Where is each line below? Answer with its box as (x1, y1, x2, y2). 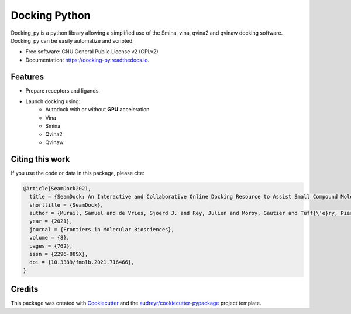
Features (11, 71, 44, 81)
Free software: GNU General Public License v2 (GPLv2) (25, 48, 159, 55)
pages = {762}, (29, 243, 73, 249)
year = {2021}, (29, 218, 73, 225)
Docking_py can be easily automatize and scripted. (11, 37, 134, 44)
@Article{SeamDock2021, (23, 185, 92, 192)
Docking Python (11, 9, 91, 22)
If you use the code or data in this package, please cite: (11, 169, 145, 176)
